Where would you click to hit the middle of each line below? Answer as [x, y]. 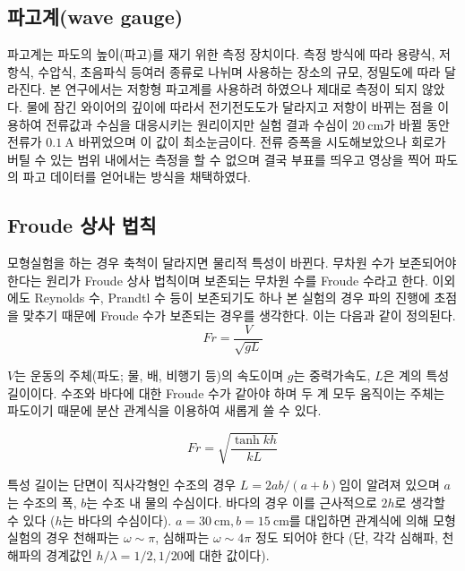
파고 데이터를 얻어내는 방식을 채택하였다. [137, 177]
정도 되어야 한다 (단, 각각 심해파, [346, 537]
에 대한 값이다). [226, 554]
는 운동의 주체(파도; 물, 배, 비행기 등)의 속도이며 [149, 375]
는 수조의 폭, [42, 502]
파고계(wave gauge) [95, 17]
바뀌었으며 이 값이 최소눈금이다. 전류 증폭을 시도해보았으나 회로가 [262, 142]
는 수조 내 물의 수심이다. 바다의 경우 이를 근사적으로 [232, 502]
